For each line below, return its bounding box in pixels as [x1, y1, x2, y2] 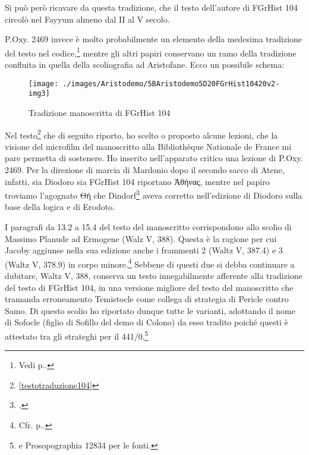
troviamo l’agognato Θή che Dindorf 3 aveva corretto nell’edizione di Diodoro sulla [5, 187, 302, 201]
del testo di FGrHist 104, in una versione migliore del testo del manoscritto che [5, 281, 294, 293]
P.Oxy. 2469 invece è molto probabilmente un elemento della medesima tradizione [5, 33, 302, 45]
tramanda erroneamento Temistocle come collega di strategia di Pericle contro [5, 293, 289, 305]
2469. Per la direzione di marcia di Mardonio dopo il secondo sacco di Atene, [5, 163, 285, 175]
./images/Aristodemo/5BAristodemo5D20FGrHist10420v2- [62, 79, 280, 88]
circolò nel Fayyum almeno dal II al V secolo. [5, 12, 170, 25]
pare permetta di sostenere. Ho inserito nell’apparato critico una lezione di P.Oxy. [5, 152, 303, 164]
